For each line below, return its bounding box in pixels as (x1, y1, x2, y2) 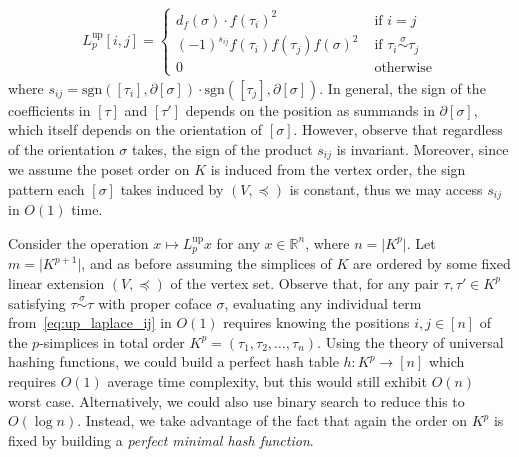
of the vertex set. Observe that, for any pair (170, 272, 439, 293)
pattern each (8, 178, 85, 199)
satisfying (8, 292, 66, 313)
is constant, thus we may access (289, 178, 483, 199)
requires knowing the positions (223, 312, 410, 333)
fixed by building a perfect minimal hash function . (8, 429, 314, 450)
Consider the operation (8, 232, 149, 253)
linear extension (8, 272, 105, 293)
